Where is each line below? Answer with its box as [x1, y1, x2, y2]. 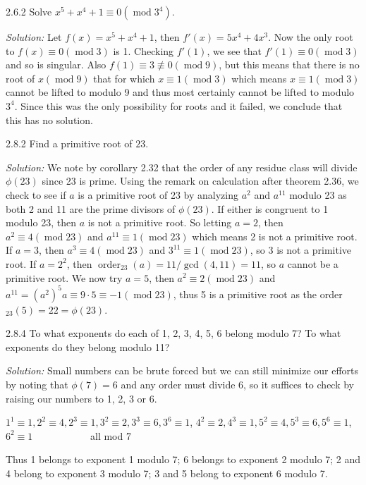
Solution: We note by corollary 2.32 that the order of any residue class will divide [6, 159, 358, 174]
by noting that [6, 376, 68, 391]
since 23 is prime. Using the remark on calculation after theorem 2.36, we [42, 173, 359, 188]
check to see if [6, 187, 66, 202]
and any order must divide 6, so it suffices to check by [121, 376, 355, 391]
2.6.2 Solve [6, 4, 52, 18]
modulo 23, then [6, 215, 76, 230]
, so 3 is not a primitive [250, 242, 352, 257]
